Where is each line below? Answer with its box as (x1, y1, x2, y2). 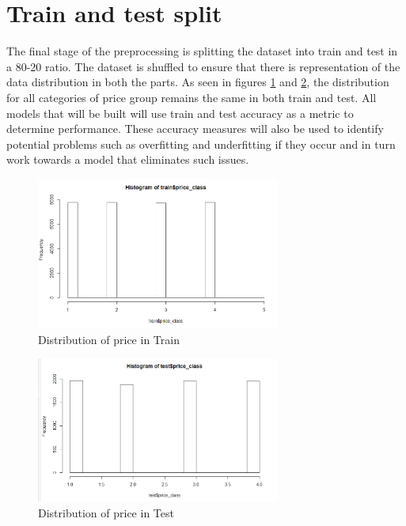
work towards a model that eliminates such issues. (6, 151, 249, 168)
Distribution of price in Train (38, 331, 180, 347)
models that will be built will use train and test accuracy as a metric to (6, 104, 354, 121)
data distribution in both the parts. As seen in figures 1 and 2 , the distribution (6, 74, 389, 90)
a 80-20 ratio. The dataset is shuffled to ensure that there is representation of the (6, 58, 400, 74)
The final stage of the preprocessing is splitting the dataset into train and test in (6, 43, 398, 59)
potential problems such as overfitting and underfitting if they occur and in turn (6, 135, 396, 152)
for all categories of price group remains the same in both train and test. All (6, 89, 377, 105)
